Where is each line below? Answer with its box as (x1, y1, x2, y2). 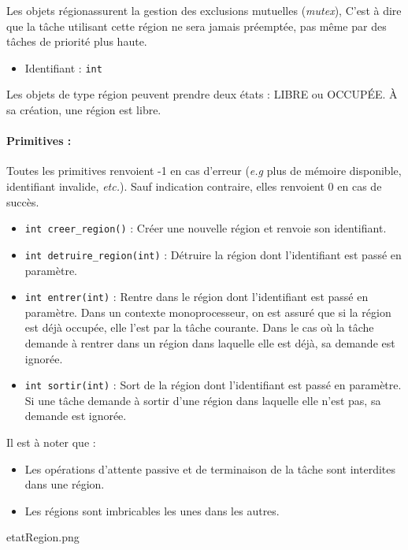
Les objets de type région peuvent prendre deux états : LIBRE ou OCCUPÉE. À (6, 86, 398, 102)
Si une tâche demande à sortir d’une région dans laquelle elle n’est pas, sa (24, 392, 381, 408)
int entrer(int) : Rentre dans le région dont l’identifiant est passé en (24, 288, 369, 305)
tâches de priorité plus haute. (6, 33, 147, 50)
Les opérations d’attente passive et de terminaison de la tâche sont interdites (24, 460, 395, 477)
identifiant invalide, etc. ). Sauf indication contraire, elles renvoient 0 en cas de (6, 178, 382, 195)
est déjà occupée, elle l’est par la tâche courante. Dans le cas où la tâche (24, 319, 374, 336)
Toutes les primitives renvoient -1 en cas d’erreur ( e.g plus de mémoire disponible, (6, 162, 402, 179)
